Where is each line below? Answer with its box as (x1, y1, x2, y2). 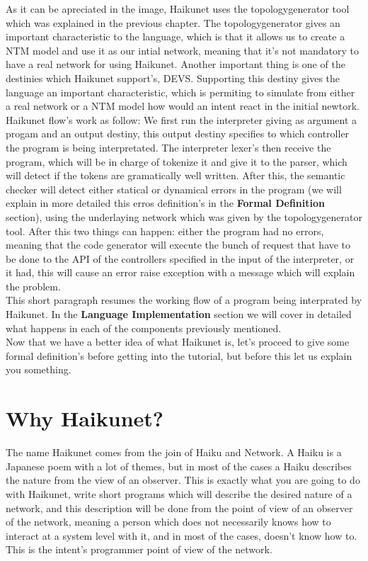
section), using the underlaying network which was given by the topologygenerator (6, 209, 363, 224)
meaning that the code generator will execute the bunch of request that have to (6, 237, 351, 252)
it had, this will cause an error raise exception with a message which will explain (6, 265, 355, 280)
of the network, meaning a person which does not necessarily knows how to (6, 514, 331, 529)
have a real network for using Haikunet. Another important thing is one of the (6, 57, 345, 72)
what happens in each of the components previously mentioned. (6, 320, 282, 335)
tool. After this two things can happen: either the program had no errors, (6, 223, 324, 238)
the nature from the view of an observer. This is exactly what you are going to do (6, 472, 360, 487)
